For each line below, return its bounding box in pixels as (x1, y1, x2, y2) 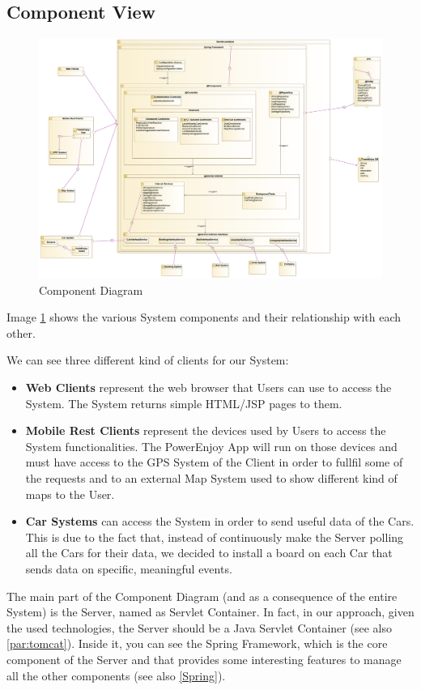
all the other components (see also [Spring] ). (6, 667, 226, 684)
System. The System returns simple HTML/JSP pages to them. (25, 394, 342, 411)
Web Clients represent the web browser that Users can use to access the (25, 379, 392, 396)
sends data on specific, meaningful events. (25, 560, 232, 577)
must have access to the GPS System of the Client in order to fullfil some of (25, 454, 403, 471)
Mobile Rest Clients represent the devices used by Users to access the (25, 422, 386, 439)
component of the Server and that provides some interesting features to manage (6, 650, 402, 667)
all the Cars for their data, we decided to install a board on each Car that (25, 544, 393, 561)
